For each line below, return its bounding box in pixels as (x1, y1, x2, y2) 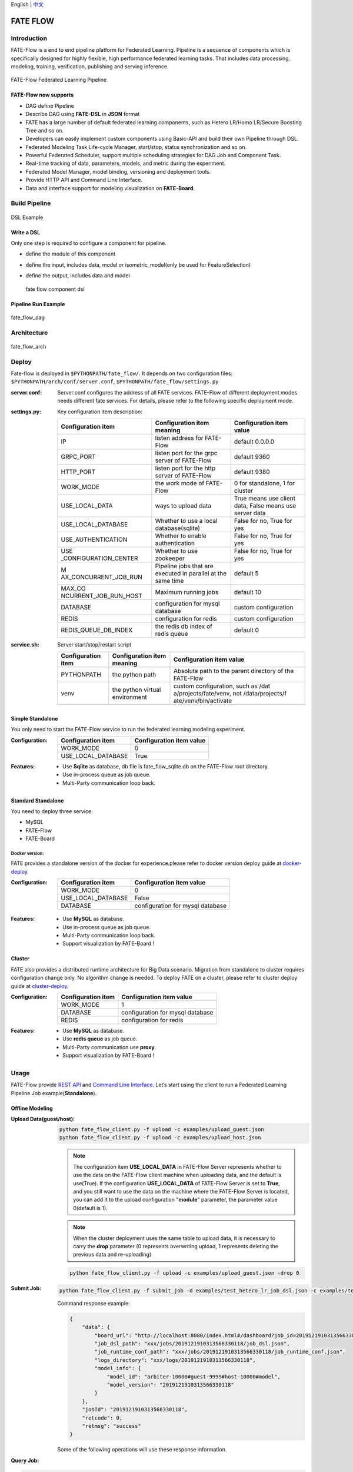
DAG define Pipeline (25, 102, 75, 109)
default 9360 (234, 452, 270, 460)
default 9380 (234, 468, 270, 476)
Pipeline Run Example (11, 300, 65, 307)
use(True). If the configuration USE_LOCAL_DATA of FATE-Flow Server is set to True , (73, 1179, 281, 1186)
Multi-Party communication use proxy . (62, 1043, 156, 1050)
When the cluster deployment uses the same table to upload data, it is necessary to (73, 1234, 276, 1242)
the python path (112, 671, 156, 679)
